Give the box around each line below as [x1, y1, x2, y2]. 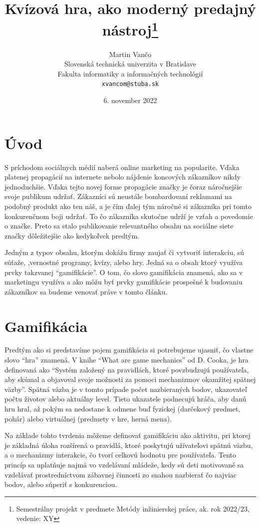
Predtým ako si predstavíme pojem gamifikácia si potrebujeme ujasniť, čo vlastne [4, 344, 254, 355]
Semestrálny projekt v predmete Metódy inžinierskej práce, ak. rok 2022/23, [16, 503, 250, 513]
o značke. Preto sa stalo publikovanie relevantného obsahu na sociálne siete [4, 220, 234, 231]
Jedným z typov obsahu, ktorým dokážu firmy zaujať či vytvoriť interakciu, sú [4, 247, 245, 257]
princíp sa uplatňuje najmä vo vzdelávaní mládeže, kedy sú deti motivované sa [4, 459, 244, 469]
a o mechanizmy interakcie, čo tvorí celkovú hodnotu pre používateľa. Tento [4, 449, 237, 460]
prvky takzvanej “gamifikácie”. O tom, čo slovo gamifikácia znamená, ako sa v [4, 266, 243, 277]
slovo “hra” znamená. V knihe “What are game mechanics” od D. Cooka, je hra [4, 354, 249, 365]
